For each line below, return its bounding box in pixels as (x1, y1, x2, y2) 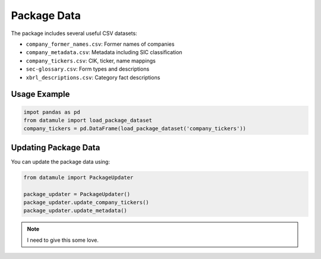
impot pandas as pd (23, 109, 80, 115)
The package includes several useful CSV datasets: (11, 30, 137, 37)
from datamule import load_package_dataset (23, 116, 153, 124)
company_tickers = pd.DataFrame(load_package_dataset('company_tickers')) (23, 125, 247, 132)
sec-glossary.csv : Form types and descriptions (26, 65, 150, 72)
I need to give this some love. (27, 236, 99, 244)
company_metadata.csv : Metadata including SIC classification (26, 49, 182, 56)
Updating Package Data (11, 143, 100, 153)
